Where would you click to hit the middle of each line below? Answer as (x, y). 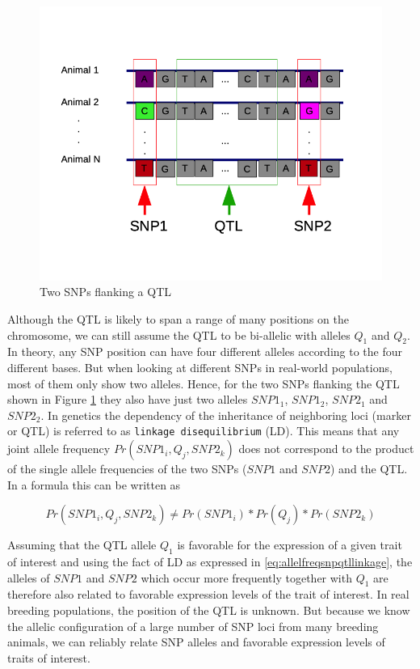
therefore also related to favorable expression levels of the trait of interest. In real (208, 594)
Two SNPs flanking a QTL (106, 292)
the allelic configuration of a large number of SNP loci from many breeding (193, 626)
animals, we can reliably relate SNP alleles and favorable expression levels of (196, 642)
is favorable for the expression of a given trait (290, 545)
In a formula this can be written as (94, 484)
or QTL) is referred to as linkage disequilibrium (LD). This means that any (204, 431)
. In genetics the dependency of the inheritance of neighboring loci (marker (226, 415)
